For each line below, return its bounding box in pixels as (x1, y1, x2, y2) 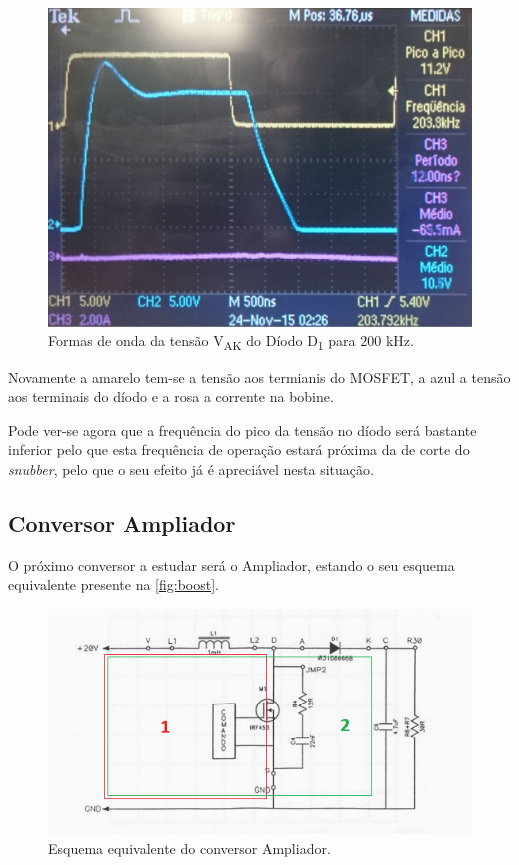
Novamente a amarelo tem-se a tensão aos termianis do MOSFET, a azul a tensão (8, 366, 511, 387)
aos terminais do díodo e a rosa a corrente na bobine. (8, 386, 334, 407)
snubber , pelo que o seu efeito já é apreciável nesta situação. (8, 458, 374, 479)
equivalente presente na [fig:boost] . (8, 574, 220, 595)
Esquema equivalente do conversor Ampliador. (48, 837, 331, 858)
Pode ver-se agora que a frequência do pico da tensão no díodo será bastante (8, 419, 477, 440)
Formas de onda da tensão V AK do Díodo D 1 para (48, 330, 356, 354)
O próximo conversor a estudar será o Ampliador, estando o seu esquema (8, 554, 455, 575)
